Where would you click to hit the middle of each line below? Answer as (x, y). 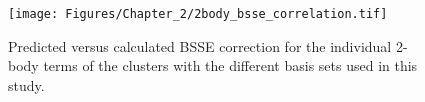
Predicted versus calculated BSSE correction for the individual (200, 45)
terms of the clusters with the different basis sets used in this (230, 65)
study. (26, 84)
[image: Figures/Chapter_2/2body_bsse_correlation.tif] (198, 14)
